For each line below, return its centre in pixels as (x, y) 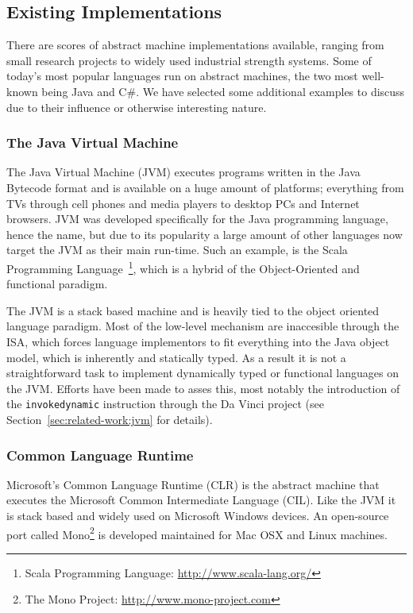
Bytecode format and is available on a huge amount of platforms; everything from (205, 187)
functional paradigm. (57, 284)
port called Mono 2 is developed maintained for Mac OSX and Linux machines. (197, 533)
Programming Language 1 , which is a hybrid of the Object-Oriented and (183, 267)
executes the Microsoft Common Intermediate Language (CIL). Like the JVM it (201, 500)
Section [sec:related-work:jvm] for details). (110, 420)
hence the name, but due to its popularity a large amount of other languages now (205, 234)
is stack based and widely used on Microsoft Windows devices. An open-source (198, 516)
